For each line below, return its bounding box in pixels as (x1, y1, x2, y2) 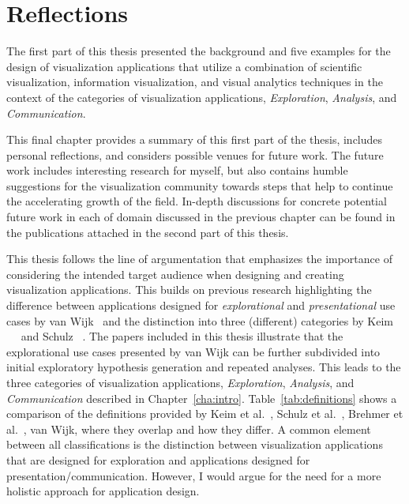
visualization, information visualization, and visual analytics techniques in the (6, 73, 383, 90)
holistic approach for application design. (6, 483, 200, 499)
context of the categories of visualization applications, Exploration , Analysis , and (6, 88, 397, 105)
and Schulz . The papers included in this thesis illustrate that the (21, 328, 343, 344)
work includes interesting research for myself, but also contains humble (6, 162, 348, 179)
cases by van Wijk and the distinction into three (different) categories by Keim (6, 312, 394, 329)
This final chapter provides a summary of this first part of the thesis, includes (6, 131, 383, 148)
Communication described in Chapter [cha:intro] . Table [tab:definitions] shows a (6, 389, 397, 406)
